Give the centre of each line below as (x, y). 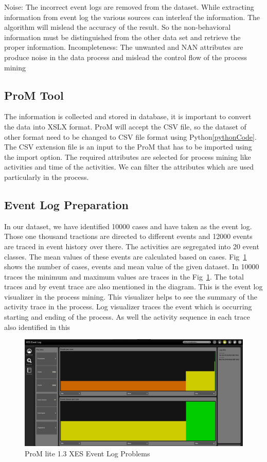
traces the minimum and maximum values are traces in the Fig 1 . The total (124, 276)
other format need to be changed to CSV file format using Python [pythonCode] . (130, 136)
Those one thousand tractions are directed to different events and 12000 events (128, 236)
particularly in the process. (47, 177)
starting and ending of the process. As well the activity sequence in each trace (127, 317)
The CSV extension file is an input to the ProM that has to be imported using (128, 147)
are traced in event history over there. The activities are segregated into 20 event (132, 246)
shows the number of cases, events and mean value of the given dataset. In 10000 (132, 266)
